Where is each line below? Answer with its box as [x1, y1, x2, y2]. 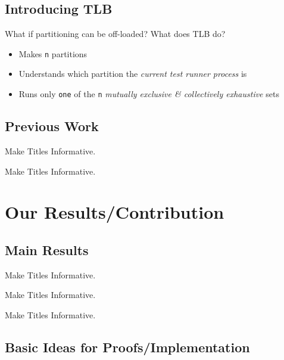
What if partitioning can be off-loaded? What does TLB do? [5, 27, 226, 40]
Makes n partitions [18, 47, 88, 60]
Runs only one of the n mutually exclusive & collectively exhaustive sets [18, 88, 279, 100]
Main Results [5, 240, 89, 259]
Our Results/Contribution [5, 200, 224, 224]
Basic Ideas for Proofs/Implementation [5, 337, 250, 356]
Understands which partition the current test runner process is [18, 67, 247, 80]
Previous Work [5, 117, 99, 135]
